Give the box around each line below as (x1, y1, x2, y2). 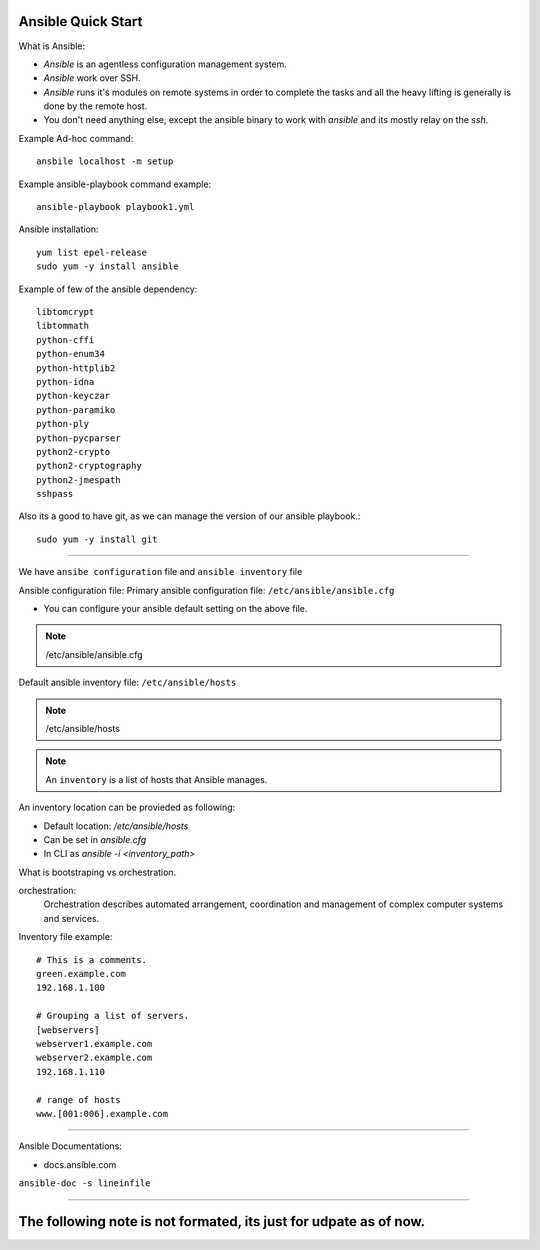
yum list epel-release (36, 246, 148, 258)
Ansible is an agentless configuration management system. (43, 58, 287, 70)
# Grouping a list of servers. (36, 1010, 190, 1022)
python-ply (36, 418, 90, 430)
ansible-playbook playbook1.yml (36, 201, 195, 213)
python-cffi (36, 334, 95, 345)
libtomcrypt (36, 306, 95, 317)
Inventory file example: (18, 931, 113, 943)
